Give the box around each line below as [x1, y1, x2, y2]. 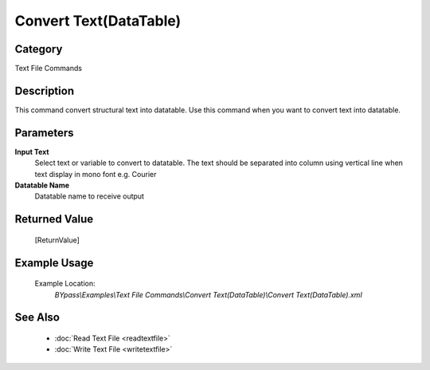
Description [14, 84, 75, 97]
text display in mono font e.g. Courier [34, 169, 157, 179]
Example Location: [34, 279, 96, 289]
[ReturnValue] [34, 235, 80, 245]
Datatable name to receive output [34, 191, 145, 201]
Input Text [14, 147, 49, 156]
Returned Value [14, 212, 94, 226]
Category [14, 42, 63, 56]
